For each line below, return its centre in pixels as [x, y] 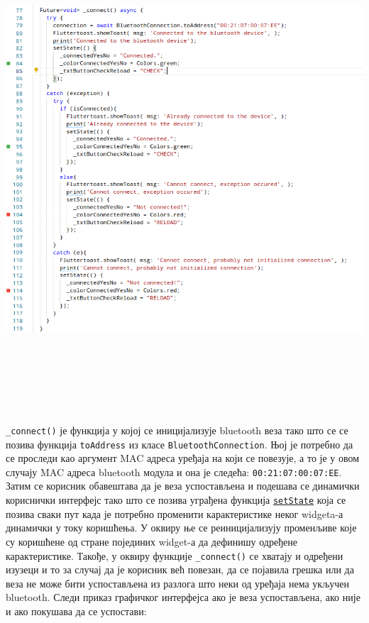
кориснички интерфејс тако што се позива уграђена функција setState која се [176, 500]
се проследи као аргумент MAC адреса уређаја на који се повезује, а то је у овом [183, 458]
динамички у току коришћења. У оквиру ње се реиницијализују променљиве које [181, 528]
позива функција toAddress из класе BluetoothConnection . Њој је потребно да [180, 444]
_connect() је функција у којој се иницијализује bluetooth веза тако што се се [177, 430]
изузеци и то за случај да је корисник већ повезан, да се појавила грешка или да [180, 569]
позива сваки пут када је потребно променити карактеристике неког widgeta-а [175, 513]
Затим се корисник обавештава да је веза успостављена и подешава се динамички [183, 486]
